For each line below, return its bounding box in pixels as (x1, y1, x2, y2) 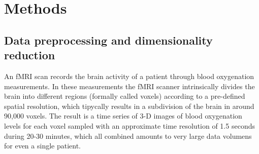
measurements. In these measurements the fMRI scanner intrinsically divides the (4, 81, 255, 91)
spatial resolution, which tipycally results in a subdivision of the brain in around (4, 100, 254, 111)
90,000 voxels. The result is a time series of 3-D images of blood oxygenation (4, 110, 242, 121)
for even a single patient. (4, 140, 81, 151)
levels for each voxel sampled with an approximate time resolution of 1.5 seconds (4, 120, 255, 131)
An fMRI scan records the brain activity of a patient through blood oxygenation (4, 70, 254, 81)
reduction (4, 47, 55, 63)
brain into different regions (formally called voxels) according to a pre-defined (4, 91, 245, 101)
